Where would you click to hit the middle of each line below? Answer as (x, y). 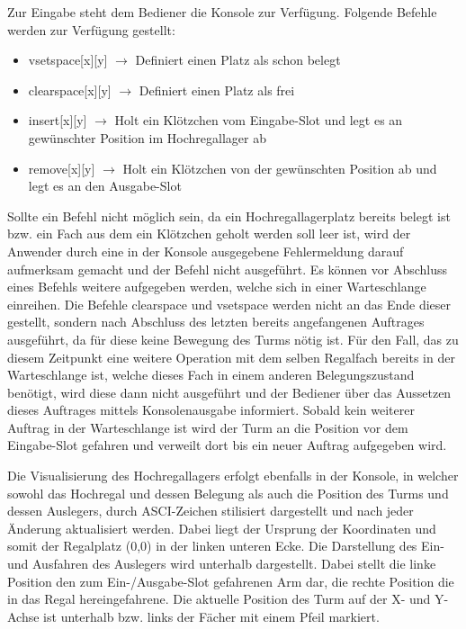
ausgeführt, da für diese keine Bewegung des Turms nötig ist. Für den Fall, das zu (233, 339)
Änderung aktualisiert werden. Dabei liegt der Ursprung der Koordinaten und (222, 528)
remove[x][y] (62, 168)
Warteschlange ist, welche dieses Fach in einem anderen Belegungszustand (211, 375)
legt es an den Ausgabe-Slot (105, 186)
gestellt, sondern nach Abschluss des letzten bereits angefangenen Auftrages (216, 322)
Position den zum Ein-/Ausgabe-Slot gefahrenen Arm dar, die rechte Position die (231, 581)
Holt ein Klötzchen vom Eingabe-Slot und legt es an (259, 120)
